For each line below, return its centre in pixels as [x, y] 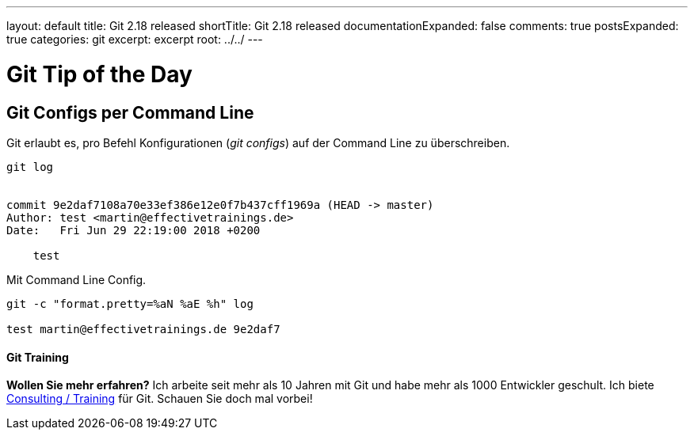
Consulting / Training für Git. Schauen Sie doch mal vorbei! [160, 399]
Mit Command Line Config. [76, 279]
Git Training [38, 357]
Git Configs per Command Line [130, 112]
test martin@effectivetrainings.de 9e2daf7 [143, 329]
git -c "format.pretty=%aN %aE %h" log [130, 303]
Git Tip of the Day [99, 74]
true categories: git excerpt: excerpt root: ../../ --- [135, 39]
